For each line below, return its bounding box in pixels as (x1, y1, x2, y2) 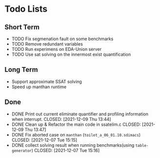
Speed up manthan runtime (11, 84, 67, 90)
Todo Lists (4, 3, 47, 15)
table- (135, 143, 149, 148)
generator (11, 148, 32, 153)
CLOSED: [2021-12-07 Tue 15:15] (11, 137, 78, 143)
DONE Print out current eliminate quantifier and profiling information (11, 111, 149, 117)
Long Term (4, 66, 38, 74)
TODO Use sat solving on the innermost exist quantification (11, 51, 131, 57)
